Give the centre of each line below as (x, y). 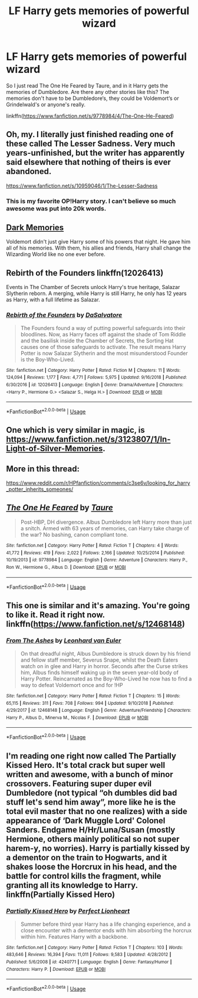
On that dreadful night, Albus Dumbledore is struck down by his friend (105, 653)
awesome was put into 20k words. (56, 208)
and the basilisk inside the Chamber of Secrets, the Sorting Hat (97, 341)
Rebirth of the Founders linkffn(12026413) (85, 273)
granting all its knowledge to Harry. (72, 885)
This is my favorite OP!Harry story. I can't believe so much (91, 201)
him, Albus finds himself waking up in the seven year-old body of (99, 672)
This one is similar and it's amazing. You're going (98, 605)
